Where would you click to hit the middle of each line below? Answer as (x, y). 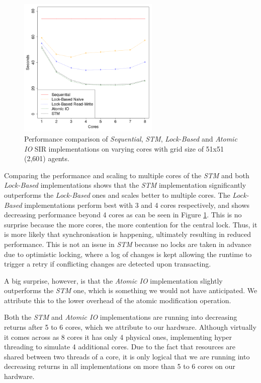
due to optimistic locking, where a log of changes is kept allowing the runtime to (128, 254)
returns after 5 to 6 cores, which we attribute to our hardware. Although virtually (130, 327)
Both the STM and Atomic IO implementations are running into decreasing (121, 317)
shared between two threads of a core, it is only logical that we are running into (127, 356)
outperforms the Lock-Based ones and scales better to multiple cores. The (117, 195)
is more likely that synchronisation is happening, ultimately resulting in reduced (127, 234)
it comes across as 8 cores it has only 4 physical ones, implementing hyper (118, 337)
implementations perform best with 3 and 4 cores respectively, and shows (137, 205)
